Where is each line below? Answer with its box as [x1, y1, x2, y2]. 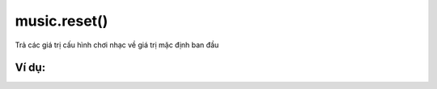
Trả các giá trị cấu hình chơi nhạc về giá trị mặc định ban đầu [15, 40, 219, 50]
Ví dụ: [15, 61, 46, 75]
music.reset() [15, 12, 108, 30]
